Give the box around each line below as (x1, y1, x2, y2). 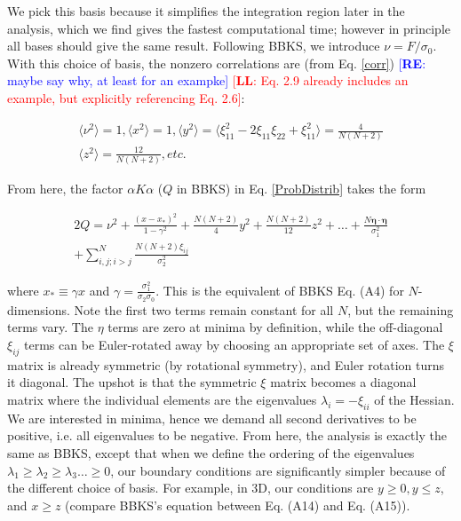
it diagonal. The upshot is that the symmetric (7, 373, 257, 391)
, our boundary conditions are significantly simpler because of (110, 461, 446, 479)
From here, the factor (7, 179, 123, 198)
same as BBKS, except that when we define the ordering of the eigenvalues (7, 444, 415, 462)
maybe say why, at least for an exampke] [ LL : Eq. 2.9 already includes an (7, 71, 409, 90)
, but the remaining (347, 300, 454, 319)
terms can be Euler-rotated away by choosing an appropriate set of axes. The (24, 335, 445, 354)
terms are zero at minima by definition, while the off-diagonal (107, 318, 443, 336)
